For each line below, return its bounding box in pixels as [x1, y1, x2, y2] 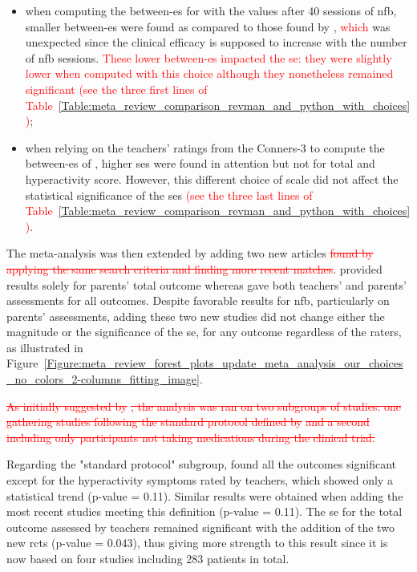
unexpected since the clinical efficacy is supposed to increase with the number [25, 34, 407, 51]
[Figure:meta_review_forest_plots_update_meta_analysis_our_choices [43, 355, 403, 371]
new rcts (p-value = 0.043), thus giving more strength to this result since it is [6, 534, 388, 551]
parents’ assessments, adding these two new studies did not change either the [6, 307, 385, 324]
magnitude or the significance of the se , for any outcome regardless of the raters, [6, 323, 402, 340]
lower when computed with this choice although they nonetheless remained [25, 65, 394, 82]
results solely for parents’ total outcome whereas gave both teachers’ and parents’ [6, 276, 407, 293]
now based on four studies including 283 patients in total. [6, 550, 289, 566]
